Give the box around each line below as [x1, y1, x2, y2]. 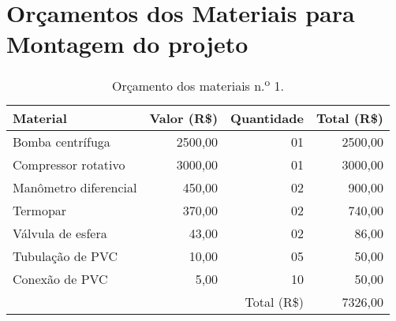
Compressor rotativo [13, 155, 125, 174]
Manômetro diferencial [13, 177, 137, 196]
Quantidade [230, 108, 304, 127]
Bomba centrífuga [13, 132, 110, 151]
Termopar [13, 200, 67, 219]
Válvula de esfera [13, 223, 107, 242]
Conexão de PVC [13, 269, 108, 288]
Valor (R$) [149, 108, 219, 127]
